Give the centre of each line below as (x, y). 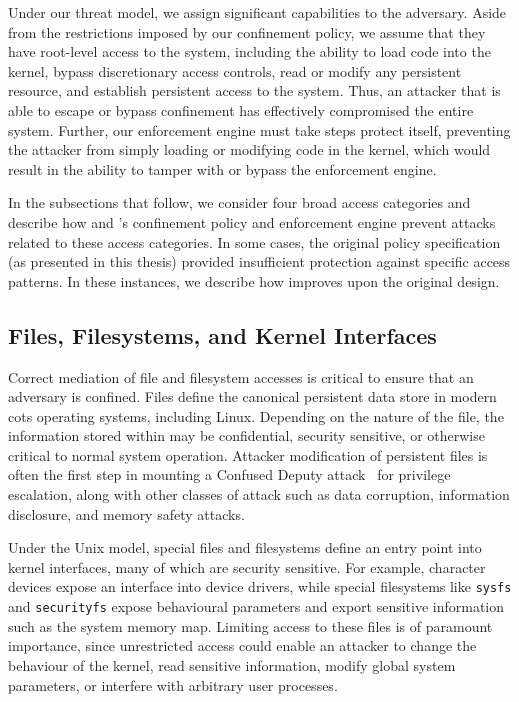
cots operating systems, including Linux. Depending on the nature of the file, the (256, 415)
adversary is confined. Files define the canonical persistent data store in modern (252, 396)
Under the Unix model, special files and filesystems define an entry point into (245, 547)
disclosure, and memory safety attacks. (126, 513)
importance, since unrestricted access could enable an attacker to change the (242, 645)
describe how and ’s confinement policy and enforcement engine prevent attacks (252, 221)
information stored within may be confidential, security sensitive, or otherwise (246, 435)
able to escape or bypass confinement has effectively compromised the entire (241, 109)
